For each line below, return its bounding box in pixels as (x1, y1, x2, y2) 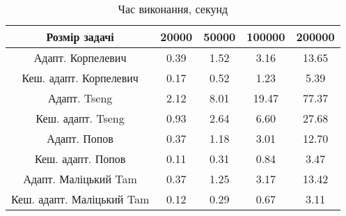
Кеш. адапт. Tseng (36, 110, 125, 126)
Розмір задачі (46, 29, 114, 45)
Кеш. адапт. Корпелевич (22, 70, 139, 86)
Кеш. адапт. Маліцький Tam (11, 191, 150, 207)
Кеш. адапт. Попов (34, 151, 126, 167)
